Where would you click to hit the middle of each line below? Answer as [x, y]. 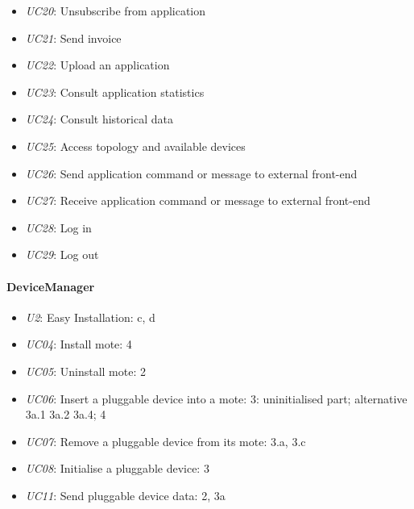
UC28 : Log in [58, 227]
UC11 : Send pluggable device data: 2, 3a [125, 495]
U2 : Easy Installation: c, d [90, 317]
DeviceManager [51, 286]
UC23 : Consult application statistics [115, 92]
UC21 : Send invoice [73, 38]
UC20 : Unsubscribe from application [116, 10]
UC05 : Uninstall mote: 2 [85, 371]
